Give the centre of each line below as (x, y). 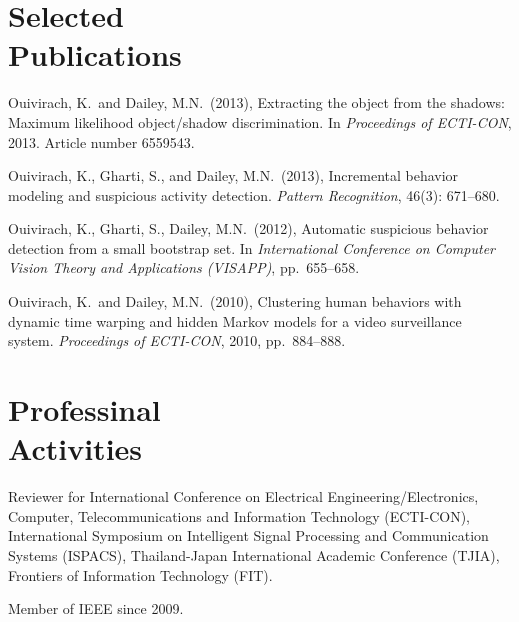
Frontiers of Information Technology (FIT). (140, 574)
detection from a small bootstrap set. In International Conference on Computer (251, 247)
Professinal (84, 409)
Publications (95, 54)
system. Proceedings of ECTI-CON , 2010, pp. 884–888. (177, 340)
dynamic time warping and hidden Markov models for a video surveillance (235, 320)
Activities (75, 448)
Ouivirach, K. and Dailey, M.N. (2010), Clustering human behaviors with (235, 301)
